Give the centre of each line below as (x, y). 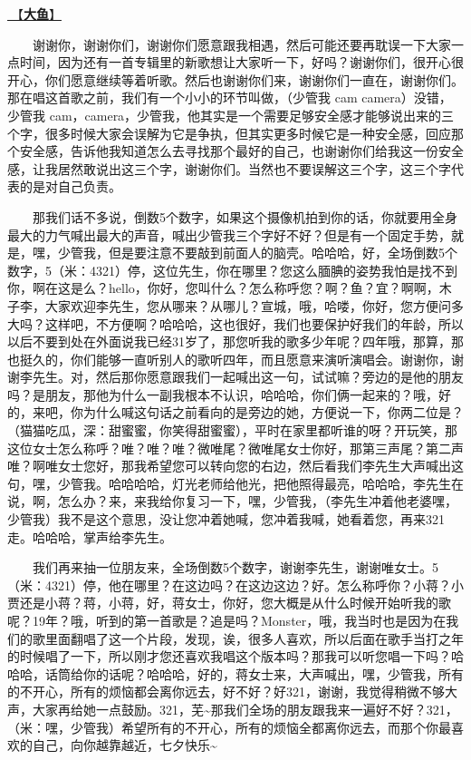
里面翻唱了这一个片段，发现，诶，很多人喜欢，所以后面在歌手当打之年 (254, 638)
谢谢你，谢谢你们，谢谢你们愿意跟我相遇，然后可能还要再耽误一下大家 (242, 44)
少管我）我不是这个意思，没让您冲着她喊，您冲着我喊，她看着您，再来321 (226, 519)
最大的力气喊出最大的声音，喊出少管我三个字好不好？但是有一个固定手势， (229, 234)
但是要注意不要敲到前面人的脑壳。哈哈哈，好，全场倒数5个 (283, 253)
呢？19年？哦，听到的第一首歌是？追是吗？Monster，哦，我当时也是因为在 (227, 620)
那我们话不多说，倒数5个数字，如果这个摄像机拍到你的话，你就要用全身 (245, 216)
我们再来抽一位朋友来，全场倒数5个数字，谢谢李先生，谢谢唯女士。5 (235, 567)
